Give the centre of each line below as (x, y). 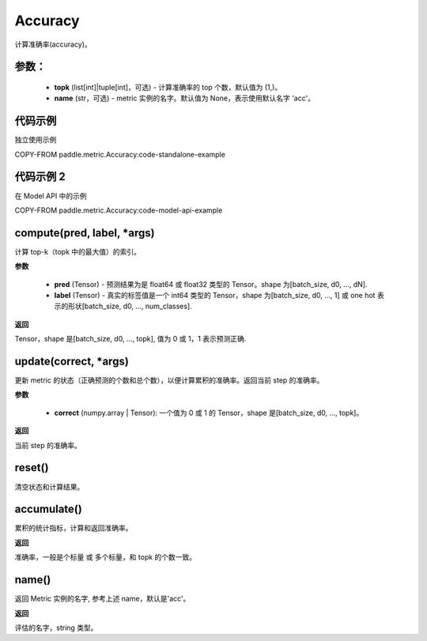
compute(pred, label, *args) (85, 233)
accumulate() (48, 509)
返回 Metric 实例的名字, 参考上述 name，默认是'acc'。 (102, 599)
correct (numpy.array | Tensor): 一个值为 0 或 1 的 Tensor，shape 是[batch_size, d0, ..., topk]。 (209, 413)
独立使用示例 (36, 140)
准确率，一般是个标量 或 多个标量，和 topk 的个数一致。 (106, 557)
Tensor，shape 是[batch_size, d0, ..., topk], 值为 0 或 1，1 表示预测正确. (130, 339)
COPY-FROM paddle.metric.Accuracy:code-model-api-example (119, 210)
